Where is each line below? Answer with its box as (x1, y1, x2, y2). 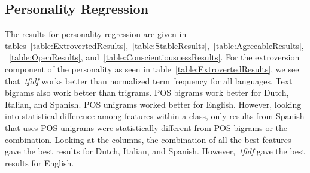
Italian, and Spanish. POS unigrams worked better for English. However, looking (5, 98, 302, 110)
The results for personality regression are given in (5, 28, 187, 40)
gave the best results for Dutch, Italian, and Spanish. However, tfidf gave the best (5, 145, 305, 157)
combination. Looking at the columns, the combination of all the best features (5, 133, 291, 145)
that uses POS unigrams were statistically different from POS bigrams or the (5, 121, 288, 133)
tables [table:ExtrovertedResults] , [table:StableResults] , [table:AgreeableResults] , (5, 39, 304, 51)
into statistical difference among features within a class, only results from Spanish (5, 110, 305, 122)
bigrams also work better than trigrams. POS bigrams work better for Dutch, (5, 86, 289, 99)
